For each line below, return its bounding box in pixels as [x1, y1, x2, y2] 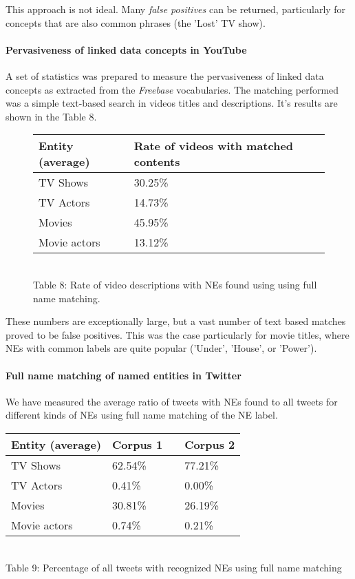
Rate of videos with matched [133, 138, 294, 154]
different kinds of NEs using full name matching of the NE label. [6, 408, 278, 422]
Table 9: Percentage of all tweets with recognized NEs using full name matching [6, 560, 342, 574]
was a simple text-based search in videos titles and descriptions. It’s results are [6, 96, 338, 110]
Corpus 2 [184, 436, 235, 452]
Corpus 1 [112, 436, 163, 452]
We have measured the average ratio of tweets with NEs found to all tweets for [6, 394, 338, 408]
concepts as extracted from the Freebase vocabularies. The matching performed [6, 82, 339, 96]
